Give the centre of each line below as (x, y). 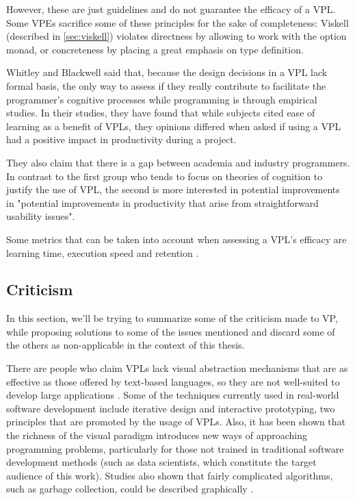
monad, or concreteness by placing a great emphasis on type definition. (155, 49)
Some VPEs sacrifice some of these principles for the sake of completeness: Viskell (177, 22)
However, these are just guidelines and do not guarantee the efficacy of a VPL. (171, 9)
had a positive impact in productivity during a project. (121, 139)
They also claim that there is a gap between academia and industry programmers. (178, 162)
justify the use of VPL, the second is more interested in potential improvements (173, 189)
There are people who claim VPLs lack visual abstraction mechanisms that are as (177, 368)
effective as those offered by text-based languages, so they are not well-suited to (173, 381)
